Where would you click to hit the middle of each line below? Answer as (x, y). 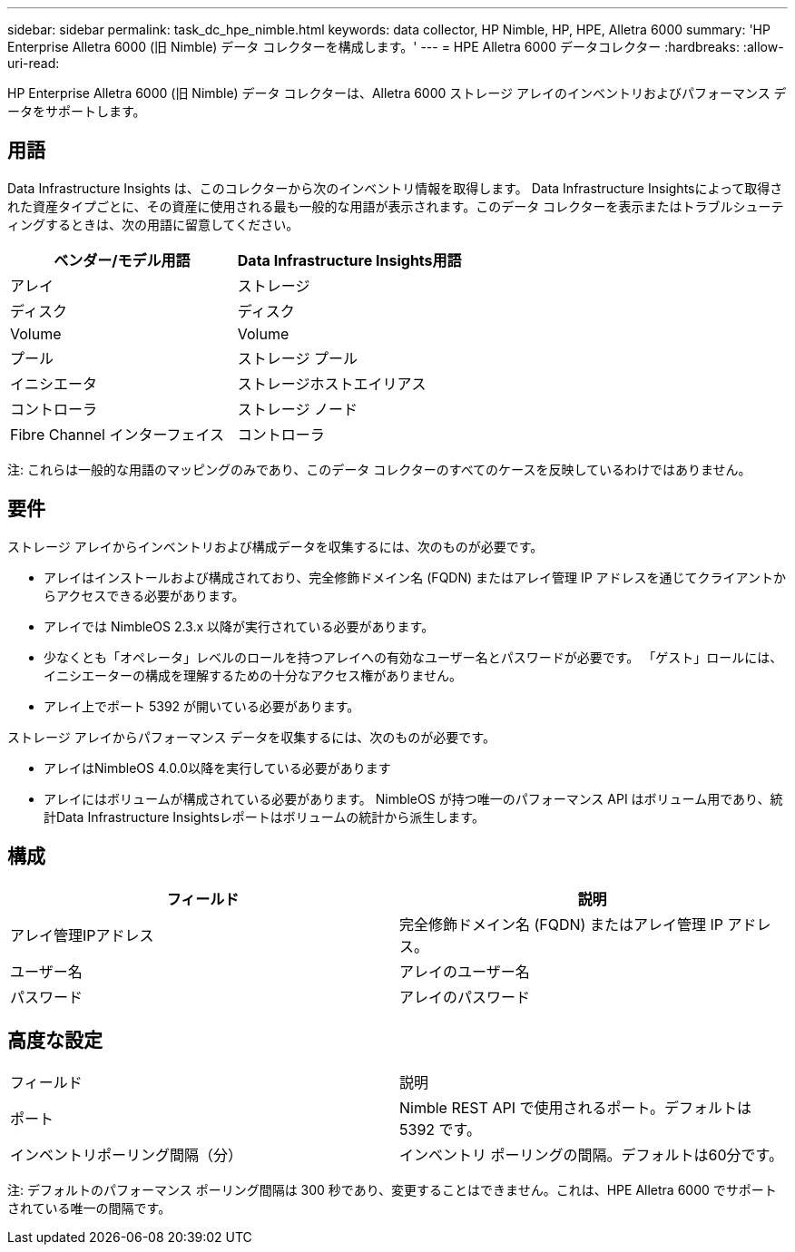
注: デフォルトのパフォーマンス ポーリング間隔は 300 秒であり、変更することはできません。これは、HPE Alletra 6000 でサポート (392, 1190)
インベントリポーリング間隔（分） (127, 1155)
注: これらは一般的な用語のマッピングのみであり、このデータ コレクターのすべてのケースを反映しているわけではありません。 (379, 469)
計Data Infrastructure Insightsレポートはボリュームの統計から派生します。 (264, 817)
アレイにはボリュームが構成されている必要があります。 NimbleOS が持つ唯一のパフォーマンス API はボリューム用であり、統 (413, 798)
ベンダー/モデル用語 (122, 260)
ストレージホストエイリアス (332, 383)
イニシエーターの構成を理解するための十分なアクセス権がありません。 (253, 675)
